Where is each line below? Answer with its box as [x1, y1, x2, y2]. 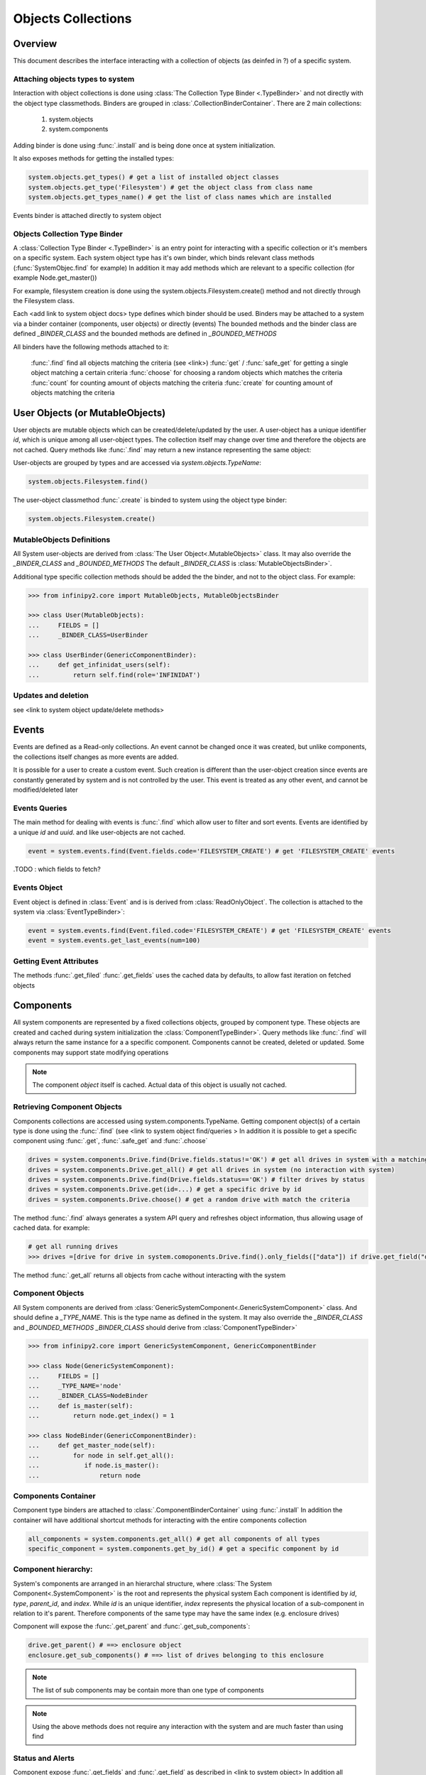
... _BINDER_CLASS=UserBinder [28, 631, 148, 639]
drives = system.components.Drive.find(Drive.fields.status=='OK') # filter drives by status [28, 1176, 366, 1184]
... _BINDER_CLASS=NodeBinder [28, 1392, 148, 1400]
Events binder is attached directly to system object [13, 211, 162, 219]
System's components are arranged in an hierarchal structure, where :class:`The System [13, 1579, 273, 1588]
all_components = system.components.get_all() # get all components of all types [28, 1534, 321, 1543]
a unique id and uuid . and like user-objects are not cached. [13, 828, 186, 836]
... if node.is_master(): [28, 1461, 160, 1470]
